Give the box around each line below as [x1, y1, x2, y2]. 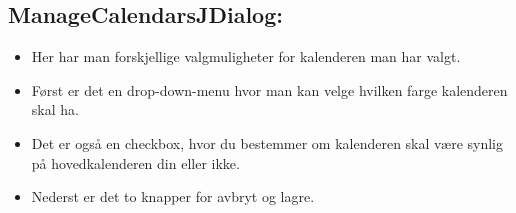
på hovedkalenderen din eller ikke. [31, 152, 240, 173]
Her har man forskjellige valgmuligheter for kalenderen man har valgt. [31, 46, 461, 67]
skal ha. [31, 99, 79, 120]
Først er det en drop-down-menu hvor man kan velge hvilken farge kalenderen [31, 79, 508, 100]
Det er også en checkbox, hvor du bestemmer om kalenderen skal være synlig [31, 132, 503, 153]
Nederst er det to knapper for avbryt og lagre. [31, 186, 315, 207]
